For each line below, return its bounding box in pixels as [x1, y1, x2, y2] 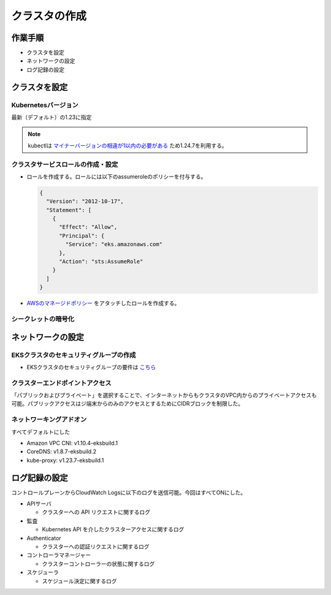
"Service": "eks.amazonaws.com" [65, 241, 162, 248]
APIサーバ [26, 500, 52, 507]
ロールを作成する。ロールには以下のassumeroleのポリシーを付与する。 [26, 172, 207, 180]
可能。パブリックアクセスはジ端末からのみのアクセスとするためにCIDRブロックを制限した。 [11, 400, 244, 407]
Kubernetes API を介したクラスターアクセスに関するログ [42, 526, 185, 533]
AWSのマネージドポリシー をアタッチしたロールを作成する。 [26, 299, 180, 307]
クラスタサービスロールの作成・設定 [11, 160, 118, 169]
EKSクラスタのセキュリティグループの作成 [11, 350, 136, 359]
